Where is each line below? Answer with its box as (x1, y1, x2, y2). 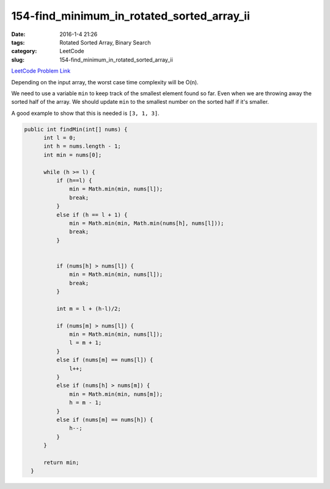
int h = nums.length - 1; (43, 143, 122, 150)
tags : (11, 38, 25, 46)
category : (11, 48, 37, 55)
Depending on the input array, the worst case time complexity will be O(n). (11, 78, 199, 85)
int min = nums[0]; (43, 151, 102, 158)
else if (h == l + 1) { (56, 211, 128, 218)
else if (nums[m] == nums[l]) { (56, 357, 153, 363)
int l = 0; (43, 134, 76, 142)
